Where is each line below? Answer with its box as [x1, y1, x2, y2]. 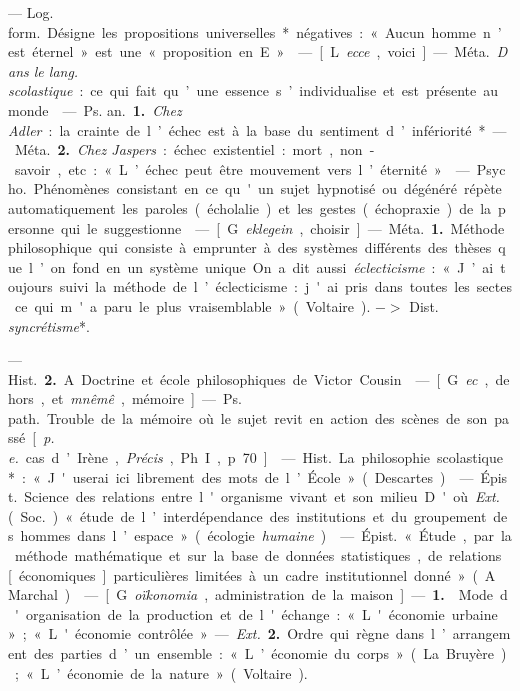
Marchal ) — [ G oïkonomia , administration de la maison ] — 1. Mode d [8, 584, 508, 605]
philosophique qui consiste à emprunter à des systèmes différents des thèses [8, 237, 492, 258]
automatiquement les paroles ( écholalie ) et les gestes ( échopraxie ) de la [8, 197, 492, 218]
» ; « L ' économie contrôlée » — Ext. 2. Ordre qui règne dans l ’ [8, 623, 446, 644]
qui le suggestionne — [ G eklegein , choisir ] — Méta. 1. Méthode [61, 217, 505, 238]
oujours [8, 276, 53, 297]
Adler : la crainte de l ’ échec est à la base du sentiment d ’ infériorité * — [8, 119, 507, 140]
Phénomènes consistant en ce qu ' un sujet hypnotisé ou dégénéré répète [33, 178, 502, 199]
